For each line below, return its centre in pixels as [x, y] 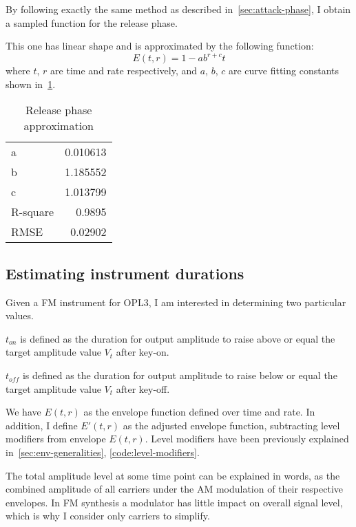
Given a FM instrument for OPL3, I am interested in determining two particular [176, 302]
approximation [59, 126]
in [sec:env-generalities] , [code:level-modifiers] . [103, 452]
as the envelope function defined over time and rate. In [199, 412]
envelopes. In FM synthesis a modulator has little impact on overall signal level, [174, 502]
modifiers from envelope [56, 439]
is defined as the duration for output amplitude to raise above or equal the [178, 338]
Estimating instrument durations [125, 273]
